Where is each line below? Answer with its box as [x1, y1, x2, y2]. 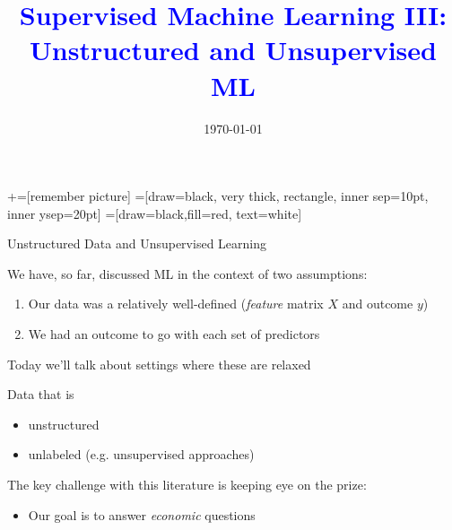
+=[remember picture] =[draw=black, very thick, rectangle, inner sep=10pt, [7, 187, 429, 205]
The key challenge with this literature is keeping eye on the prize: [7, 475, 367, 494]
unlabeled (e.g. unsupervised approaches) [28, 445, 255, 464]
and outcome [342, 294, 413, 313]
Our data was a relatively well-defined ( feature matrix [28, 294, 324, 313]
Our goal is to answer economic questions [28, 505, 256, 524]
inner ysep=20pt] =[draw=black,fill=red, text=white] [7, 204, 302, 222]
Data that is [7, 385, 74, 404]
